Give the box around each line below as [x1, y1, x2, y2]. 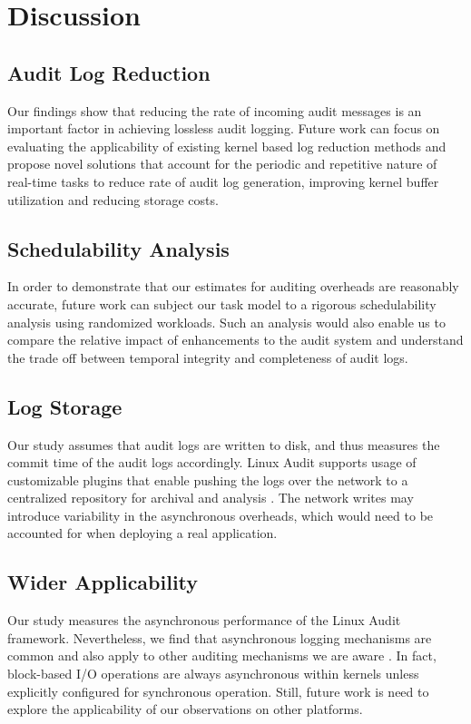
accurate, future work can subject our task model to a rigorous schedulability [7, 294, 437, 313]
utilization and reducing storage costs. [7, 190, 219, 209]
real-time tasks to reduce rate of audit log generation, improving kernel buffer [7, 171, 439, 191]
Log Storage [7, 392, 123, 420]
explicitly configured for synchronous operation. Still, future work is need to [7, 681, 429, 700]
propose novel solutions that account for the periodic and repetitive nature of [7, 154, 437, 173]
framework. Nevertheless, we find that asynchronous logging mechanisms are [7, 628, 432, 647]
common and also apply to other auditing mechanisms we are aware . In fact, [7, 646, 437, 665]
